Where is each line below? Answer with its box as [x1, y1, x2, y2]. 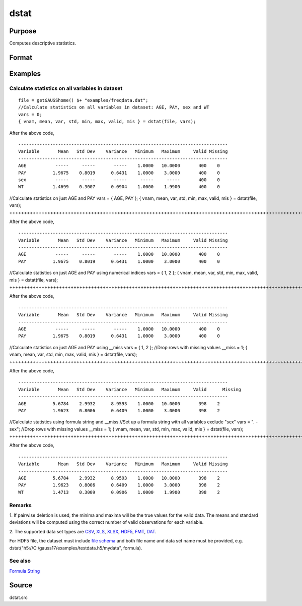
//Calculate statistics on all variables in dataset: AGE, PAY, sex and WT [18, 104, 209, 111]
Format [9, 53, 33, 62]
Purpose [9, 27, 37, 35]
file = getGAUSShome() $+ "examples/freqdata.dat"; [18, 97, 148, 103]
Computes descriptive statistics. [9, 40, 77, 46]
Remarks [9, 502, 32, 509]
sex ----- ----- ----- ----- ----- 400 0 [18, 177, 220, 183]
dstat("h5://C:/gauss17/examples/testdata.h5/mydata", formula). [9, 545, 142, 551]
